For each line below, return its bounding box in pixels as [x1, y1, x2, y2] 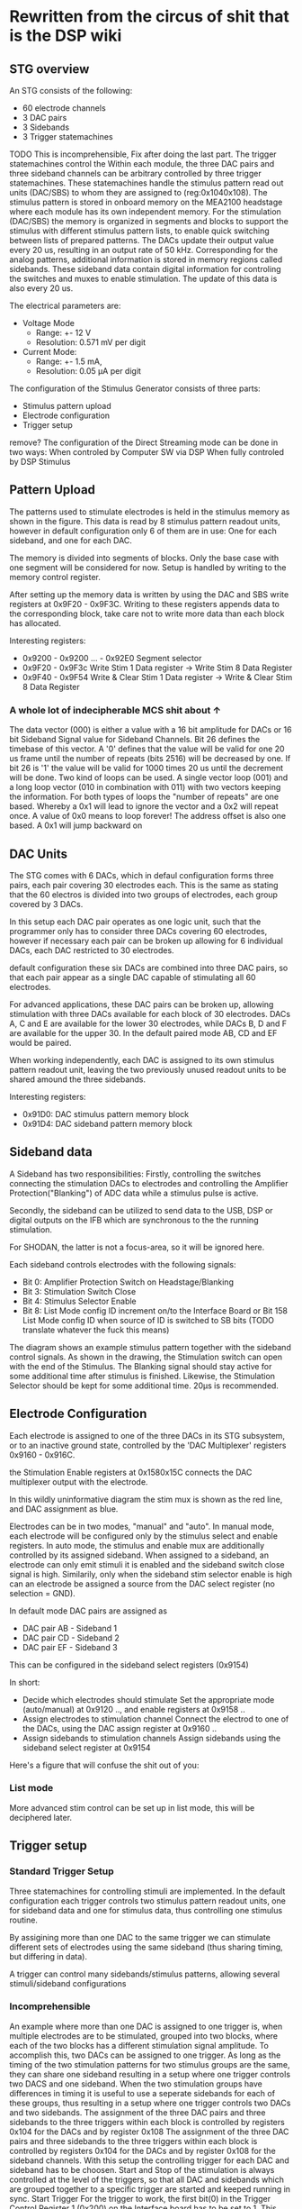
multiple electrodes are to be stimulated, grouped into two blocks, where [9, 2030, 279, 2041]
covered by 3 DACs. [9, 898, 84, 909]
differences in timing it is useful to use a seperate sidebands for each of [9, 2087, 276, 2098]
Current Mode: [22, 347, 77, 357]
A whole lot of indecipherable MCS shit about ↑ [9, 704, 222, 716]
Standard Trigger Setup [9, 1865, 114, 1877]
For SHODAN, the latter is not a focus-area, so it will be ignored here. [9, 1241, 265, 1252]
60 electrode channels [22, 103, 106, 114]
